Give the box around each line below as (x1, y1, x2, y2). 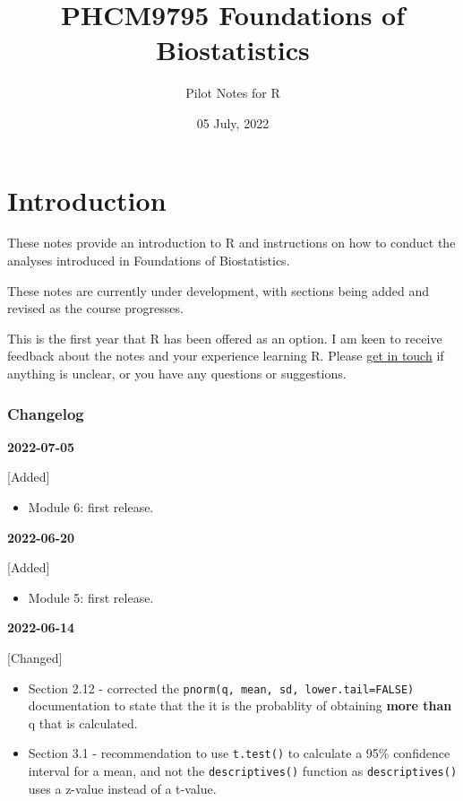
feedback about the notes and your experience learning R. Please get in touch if (7, 346, 444, 365)
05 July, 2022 (196, 113, 270, 132)
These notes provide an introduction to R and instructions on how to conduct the (7, 233, 456, 252)
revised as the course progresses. (7, 299, 184, 318)
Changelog (7, 402, 84, 424)
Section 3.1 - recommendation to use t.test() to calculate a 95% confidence (28, 744, 450, 762)
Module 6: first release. (28, 498, 154, 516)
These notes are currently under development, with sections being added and (7, 281, 430, 300)
